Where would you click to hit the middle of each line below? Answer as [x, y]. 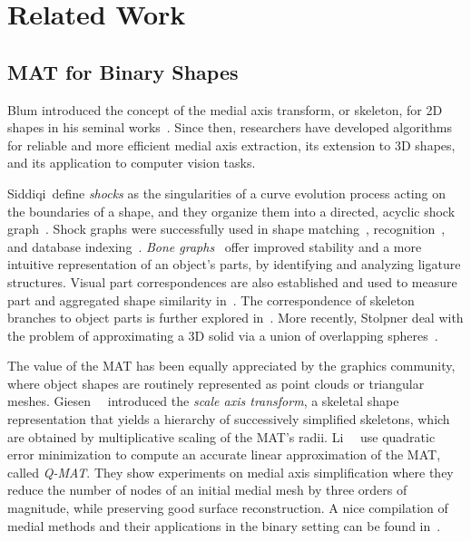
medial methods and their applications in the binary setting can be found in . [224, 525]
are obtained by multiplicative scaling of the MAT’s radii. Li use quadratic [221, 436]
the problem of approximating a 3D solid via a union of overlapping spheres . [223, 335]
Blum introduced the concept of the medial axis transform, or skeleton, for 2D [225, 109]
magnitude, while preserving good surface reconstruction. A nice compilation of [228, 508]
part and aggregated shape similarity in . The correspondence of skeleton [211, 299]
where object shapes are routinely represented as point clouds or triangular [216, 383]
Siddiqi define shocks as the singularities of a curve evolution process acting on [226, 193]
